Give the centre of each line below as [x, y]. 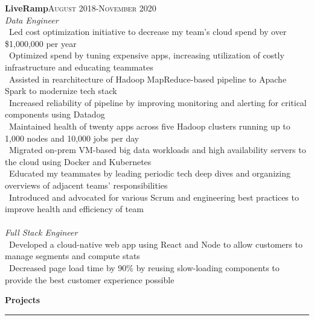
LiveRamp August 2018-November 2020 [81, 8]
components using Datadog [55, 114]
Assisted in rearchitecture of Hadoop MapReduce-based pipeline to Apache [148, 79]
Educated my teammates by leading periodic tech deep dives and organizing [149, 173]
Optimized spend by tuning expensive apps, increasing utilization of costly [146, 55]
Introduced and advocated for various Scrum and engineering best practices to [154, 197]
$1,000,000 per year [41, 43]
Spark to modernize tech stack [61, 91]
